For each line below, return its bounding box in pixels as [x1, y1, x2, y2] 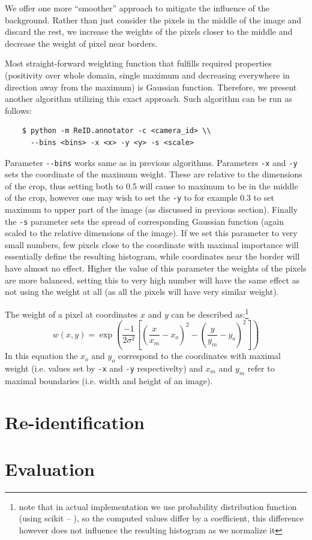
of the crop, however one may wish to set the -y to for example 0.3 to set [5, 191, 274, 204]
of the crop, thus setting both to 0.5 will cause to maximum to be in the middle [5, 179, 298, 192]
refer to [247, 361, 275, 374]
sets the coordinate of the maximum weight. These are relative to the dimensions [5, 168, 302, 180]
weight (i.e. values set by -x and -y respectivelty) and [5, 361, 203, 374]
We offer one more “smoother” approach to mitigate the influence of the [5, 2, 270, 14]
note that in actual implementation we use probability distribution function [19, 500, 297, 512]
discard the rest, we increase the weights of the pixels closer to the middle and [5, 25, 293, 38]
